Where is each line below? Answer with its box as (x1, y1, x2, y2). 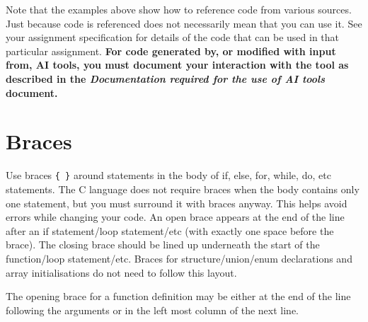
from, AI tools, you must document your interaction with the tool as (6, 57, 349, 72)
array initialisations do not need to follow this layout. (6, 265, 237, 280)
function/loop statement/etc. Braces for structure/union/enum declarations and (6, 251, 352, 265)
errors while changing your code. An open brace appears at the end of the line (6, 209, 345, 224)
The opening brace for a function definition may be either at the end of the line (6, 289, 351, 304)
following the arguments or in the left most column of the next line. (6, 302, 299, 317)
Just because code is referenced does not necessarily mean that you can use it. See (6, 16, 362, 30)
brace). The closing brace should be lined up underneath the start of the (6, 237, 320, 252)
